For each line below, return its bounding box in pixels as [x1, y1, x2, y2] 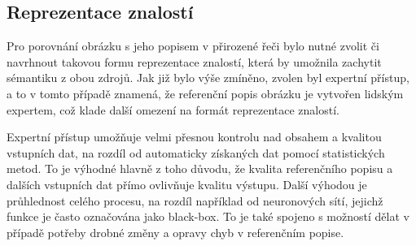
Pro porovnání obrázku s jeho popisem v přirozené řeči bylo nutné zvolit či [7, 37, 379, 54]
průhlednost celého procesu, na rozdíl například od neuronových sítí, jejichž [7, 192, 383, 209]
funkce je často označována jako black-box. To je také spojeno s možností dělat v [7, 208, 409, 225]
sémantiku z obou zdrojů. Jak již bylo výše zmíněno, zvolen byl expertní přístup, [7, 69, 409, 86]
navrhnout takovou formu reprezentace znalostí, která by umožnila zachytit [7, 53, 382, 70]
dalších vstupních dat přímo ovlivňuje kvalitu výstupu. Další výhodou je [7, 175, 367, 192]
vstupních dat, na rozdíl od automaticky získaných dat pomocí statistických [7, 144, 385, 161]
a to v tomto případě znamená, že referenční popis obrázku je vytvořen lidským [7, 84, 404, 101]
